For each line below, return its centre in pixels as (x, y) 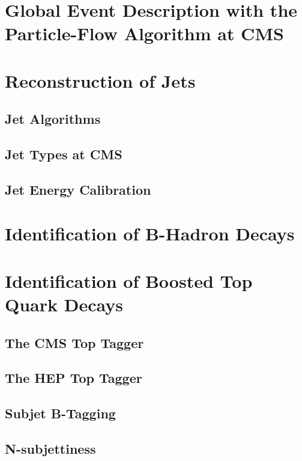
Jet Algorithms (53, 119)
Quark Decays (64, 304)
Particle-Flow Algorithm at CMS (144, 33)
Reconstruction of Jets (100, 80)
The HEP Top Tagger (74, 378)
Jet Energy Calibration (78, 189)
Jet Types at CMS (64, 154)
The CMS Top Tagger (74, 342)
